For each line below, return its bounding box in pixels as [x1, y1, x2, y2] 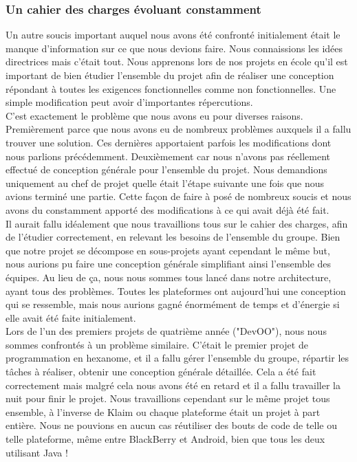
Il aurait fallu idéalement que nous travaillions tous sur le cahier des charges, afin [6, 216, 348, 230]
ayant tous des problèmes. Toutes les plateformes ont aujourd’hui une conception [6, 283, 346, 298]
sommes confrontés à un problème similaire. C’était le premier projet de [6, 337, 308, 351]
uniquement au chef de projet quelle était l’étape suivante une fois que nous [6, 175, 325, 190]
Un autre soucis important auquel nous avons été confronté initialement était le [6, 27, 340, 42]
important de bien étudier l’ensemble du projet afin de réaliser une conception [6, 68, 334, 82]
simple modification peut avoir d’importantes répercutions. [6, 95, 253, 109]
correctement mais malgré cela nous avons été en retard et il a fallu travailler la [6, 377, 340, 392]
